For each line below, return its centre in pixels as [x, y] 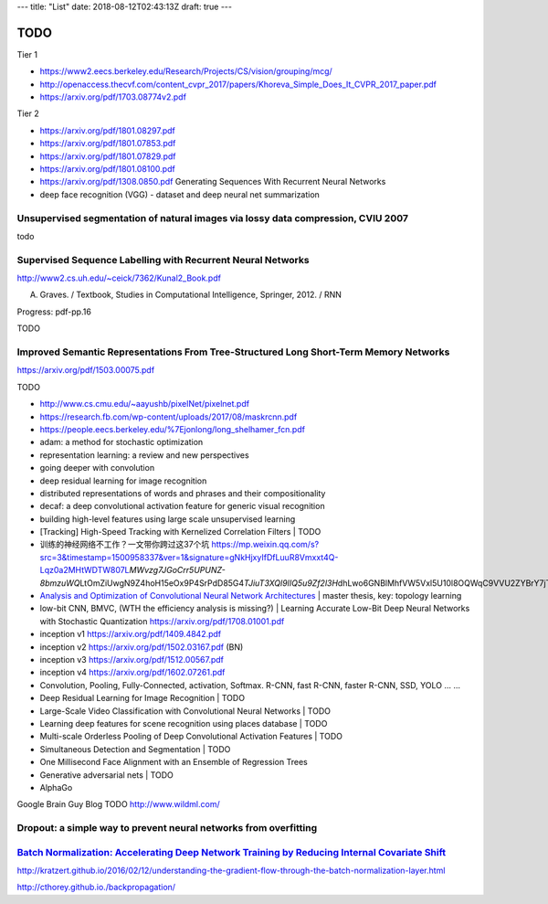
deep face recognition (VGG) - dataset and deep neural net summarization [179, 194]
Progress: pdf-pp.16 [54, 312]
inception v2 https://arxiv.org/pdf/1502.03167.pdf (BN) [142, 647]
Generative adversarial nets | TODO [106, 775]
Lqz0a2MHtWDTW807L [84, 570]
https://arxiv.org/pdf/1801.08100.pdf [107, 169]
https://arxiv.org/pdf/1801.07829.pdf [108, 156]
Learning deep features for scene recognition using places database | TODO [184, 723]
